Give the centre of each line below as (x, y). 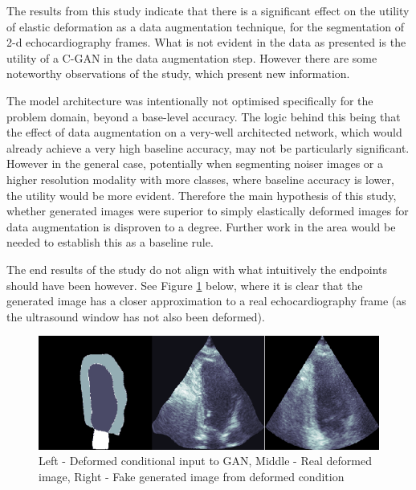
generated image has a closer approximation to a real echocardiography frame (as (206, 301)
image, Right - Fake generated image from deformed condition (192, 476)
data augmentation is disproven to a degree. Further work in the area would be (201, 226)
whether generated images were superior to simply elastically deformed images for (208, 211)
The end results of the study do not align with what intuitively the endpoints (197, 269)
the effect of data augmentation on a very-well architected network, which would (204, 132)
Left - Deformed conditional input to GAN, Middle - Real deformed (205, 461)
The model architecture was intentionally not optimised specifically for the (190, 100)
